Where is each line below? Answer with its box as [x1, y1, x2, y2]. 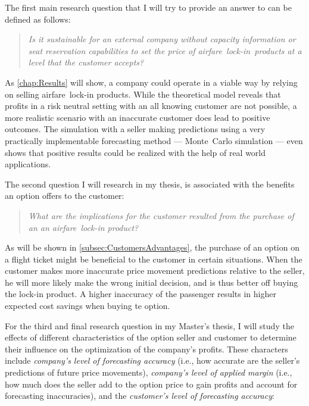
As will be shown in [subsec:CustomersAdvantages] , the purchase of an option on [5, 241, 299, 254]
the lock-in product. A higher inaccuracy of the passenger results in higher [5, 288, 276, 300]
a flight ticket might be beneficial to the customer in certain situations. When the [5, 252, 302, 265]
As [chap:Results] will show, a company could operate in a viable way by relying [5, 76, 298, 88]
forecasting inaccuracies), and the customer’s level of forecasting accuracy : [5, 389, 274, 402]
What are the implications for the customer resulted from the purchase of [28, 209, 294, 221]
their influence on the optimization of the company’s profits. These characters [5, 342, 288, 355]
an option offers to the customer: [5, 189, 124, 202]
